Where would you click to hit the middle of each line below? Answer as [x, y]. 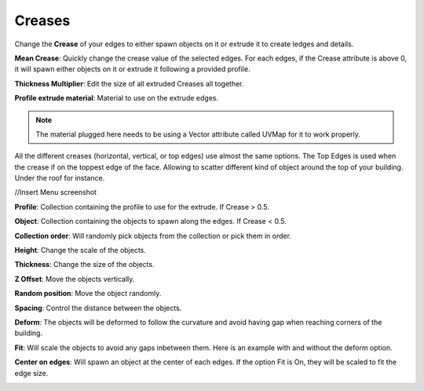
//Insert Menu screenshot [56, 192]
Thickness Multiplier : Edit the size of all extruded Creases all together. [129, 83]
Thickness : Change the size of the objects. [84, 265]
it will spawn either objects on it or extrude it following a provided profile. [132, 69]
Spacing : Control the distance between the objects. [98, 308]
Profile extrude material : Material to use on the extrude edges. [117, 98]
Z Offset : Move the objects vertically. [75, 279]
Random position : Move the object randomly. [88, 294]
